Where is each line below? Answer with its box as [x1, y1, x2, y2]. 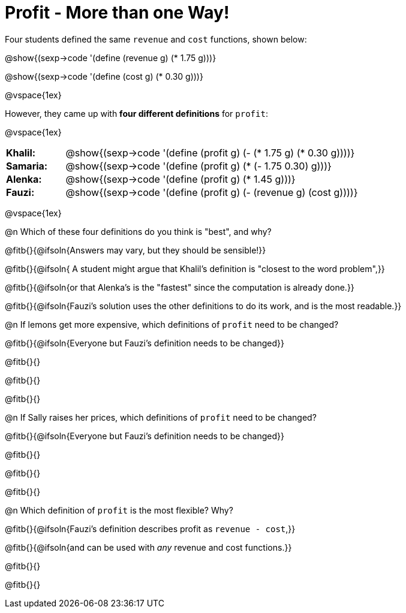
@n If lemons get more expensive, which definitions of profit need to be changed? [5, 319, 339, 330]
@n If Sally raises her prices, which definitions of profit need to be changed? [5, 412, 317, 422]
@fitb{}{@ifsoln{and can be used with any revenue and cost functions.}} [5, 542, 292, 552]
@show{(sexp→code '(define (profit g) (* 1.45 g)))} [65, 173, 296, 185]
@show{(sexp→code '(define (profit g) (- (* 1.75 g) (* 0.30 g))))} [65, 146, 355, 159]
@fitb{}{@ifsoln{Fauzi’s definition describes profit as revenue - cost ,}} [5, 523, 296, 534]
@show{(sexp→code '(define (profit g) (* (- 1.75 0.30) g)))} [65, 159, 332, 172]
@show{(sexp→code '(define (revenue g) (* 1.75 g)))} [5, 52, 216, 63]
